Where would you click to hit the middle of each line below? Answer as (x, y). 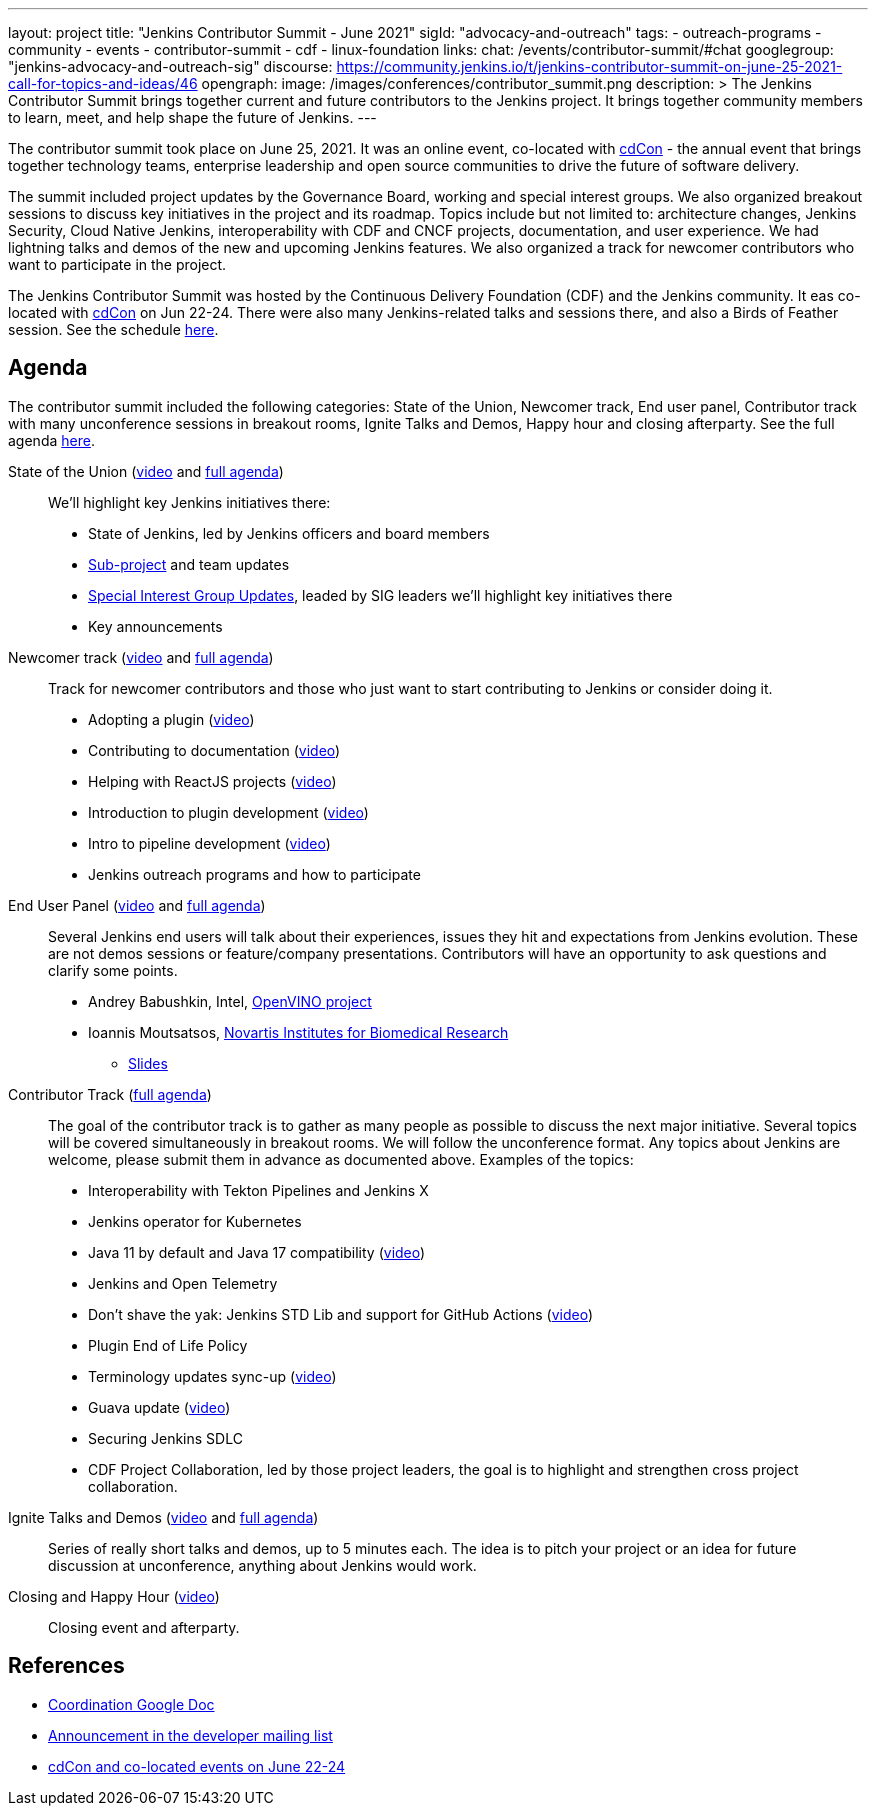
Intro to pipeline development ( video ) (209, 843)
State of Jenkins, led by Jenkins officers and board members (289, 533)
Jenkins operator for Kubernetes (195, 1221)
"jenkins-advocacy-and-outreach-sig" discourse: (170, 66)
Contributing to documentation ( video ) (214, 750)
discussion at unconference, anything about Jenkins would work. (262, 1565)
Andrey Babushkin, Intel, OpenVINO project (230, 1001)
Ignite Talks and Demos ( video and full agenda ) (163, 1517)
